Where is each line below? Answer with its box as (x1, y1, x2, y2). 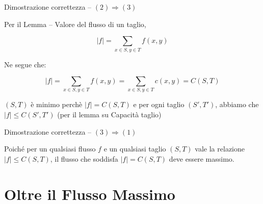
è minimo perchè (31, 99, 83, 110)
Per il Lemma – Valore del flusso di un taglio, (4, 18, 146, 29)
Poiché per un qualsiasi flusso (4, 143, 96, 154)
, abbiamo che (215, 99, 259, 110)
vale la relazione (195, 143, 245, 154)
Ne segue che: (4, 59, 46, 69)
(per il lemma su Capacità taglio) (57, 109, 162, 120)
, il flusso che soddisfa (50, 153, 118, 164)
